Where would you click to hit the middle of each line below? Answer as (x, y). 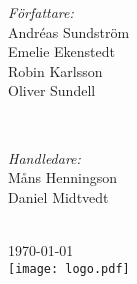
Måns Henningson (63, 177)
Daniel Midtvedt (58, 196)
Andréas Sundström (69, 31)
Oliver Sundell (52, 90)
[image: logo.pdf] (69, 268)
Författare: (41, 12)
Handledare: (44, 157)
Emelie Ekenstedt (62, 51)
